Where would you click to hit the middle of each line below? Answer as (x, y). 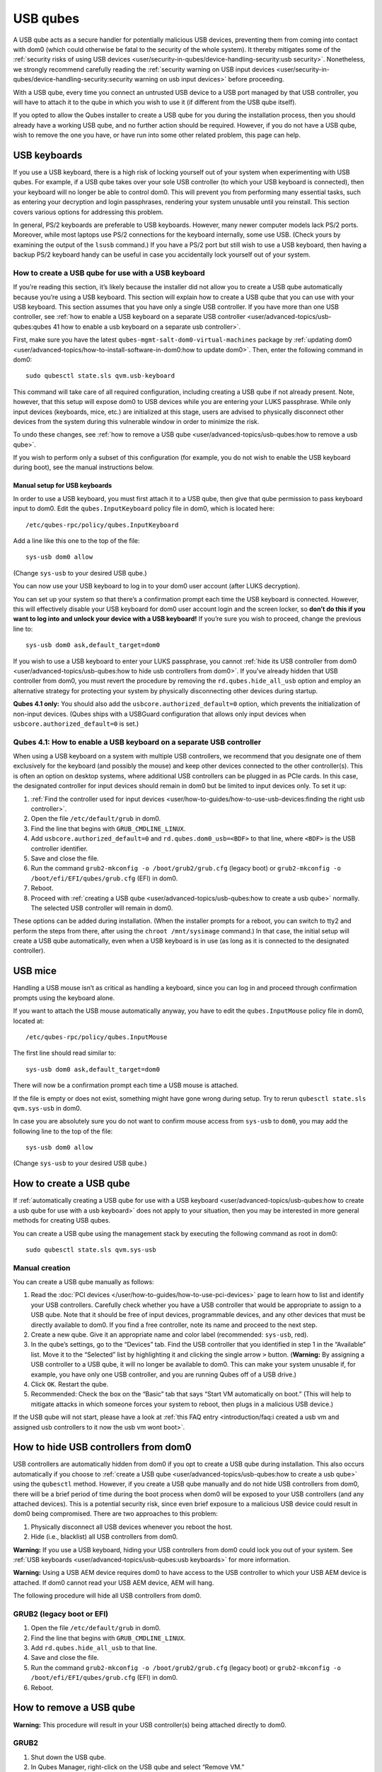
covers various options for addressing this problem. (88, 212)
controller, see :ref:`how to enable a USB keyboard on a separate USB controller (129, 317)
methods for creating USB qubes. (62, 1221)
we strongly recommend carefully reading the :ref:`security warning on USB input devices (144, 69)
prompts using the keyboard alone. (64, 998)
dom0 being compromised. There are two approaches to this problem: (116, 1514)
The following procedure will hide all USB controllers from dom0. (107, 1596)
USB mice (35, 971)
